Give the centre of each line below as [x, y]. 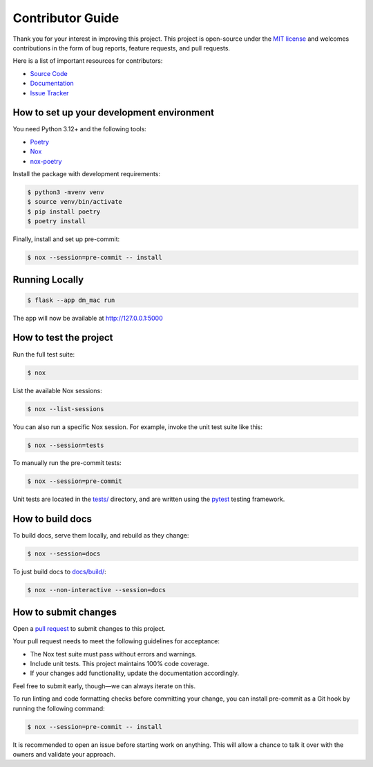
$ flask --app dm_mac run [71, 300]
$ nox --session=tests [66, 445]
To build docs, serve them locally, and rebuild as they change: [101, 536]
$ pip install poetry [64, 211]
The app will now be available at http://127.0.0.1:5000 [88, 318]
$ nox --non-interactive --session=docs [96, 590]
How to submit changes [65, 612]
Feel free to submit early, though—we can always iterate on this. [104, 686]
